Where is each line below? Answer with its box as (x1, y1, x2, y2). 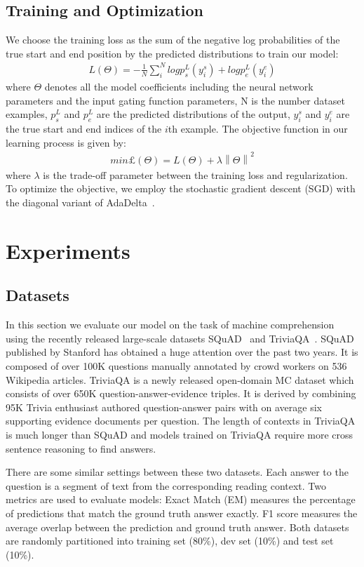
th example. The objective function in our (168, 121, 348, 135)
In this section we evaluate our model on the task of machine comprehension (6, 317, 335, 332)
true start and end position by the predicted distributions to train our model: (6, 46, 339, 60)
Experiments (6, 236, 130, 265)
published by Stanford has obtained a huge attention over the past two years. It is (6, 345, 358, 359)
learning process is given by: (6, 135, 126, 149)
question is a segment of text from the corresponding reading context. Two (6, 478, 327, 493)
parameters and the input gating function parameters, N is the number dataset (6, 93, 345, 107)
